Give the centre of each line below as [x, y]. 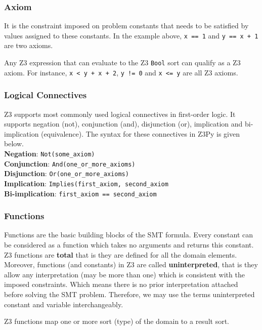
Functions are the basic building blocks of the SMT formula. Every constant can [129, 235]
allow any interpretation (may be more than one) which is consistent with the [124, 274]
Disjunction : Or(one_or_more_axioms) [67, 173]
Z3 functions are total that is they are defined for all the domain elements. [121, 254]
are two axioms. [29, 45]
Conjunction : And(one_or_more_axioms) [70, 163]
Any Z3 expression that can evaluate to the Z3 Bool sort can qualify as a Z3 [122, 63]
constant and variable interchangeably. [64, 304]
